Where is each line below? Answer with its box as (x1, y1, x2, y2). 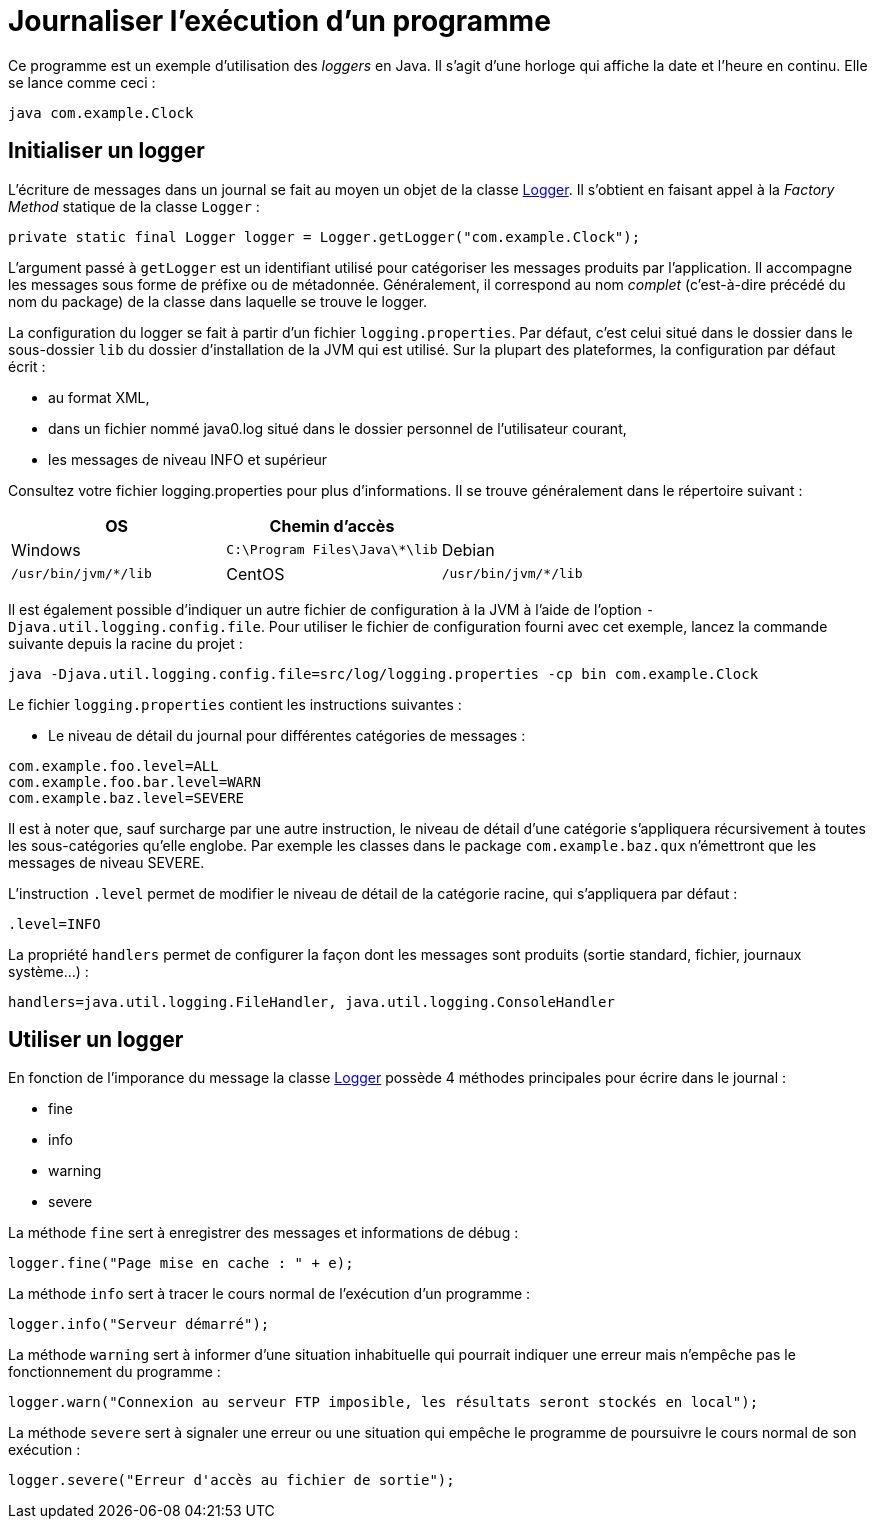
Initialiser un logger (8, 138, 205, 164)
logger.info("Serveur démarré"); (8, 1316, 270, 1333)
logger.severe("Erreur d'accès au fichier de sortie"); (8, 1472, 455, 1489)
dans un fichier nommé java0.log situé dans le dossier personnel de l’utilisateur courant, (48, 419, 627, 437)
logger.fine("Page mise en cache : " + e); (8, 1255, 354, 1272)
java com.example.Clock (8, 104, 194, 121)
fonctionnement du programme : (8, 1363, 221, 1381)
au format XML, (48, 388, 150, 406)
